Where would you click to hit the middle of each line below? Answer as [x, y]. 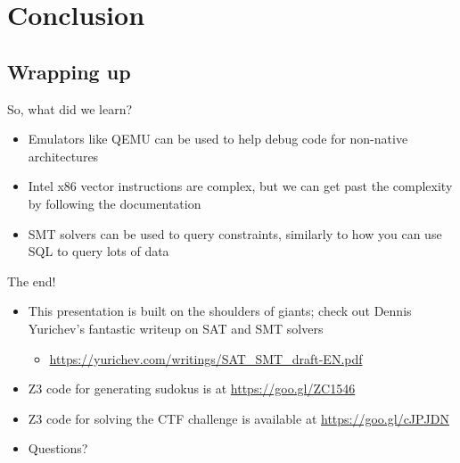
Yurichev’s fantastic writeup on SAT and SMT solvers [176, 328]
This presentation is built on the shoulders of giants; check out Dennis [220, 311]
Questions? [58, 448]
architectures [63, 156]
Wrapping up [69, 71]
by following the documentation [115, 203]
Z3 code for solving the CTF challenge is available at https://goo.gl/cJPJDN [238, 418]
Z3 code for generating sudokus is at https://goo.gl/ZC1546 [192, 389]
